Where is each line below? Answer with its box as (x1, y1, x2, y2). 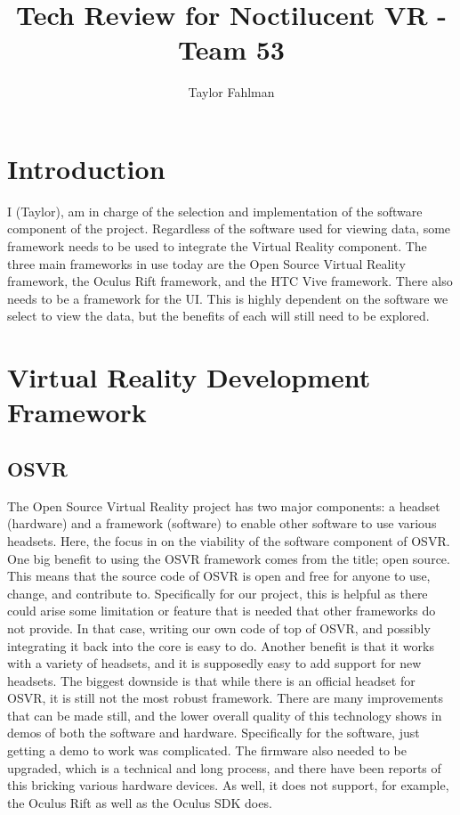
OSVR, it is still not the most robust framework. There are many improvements (7, 689, 443, 707)
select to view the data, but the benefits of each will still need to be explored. (7, 306, 430, 325)
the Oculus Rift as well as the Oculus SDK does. (7, 793, 272, 811)
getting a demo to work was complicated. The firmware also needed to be (7, 741, 407, 760)
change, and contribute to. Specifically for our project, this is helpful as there (7, 583, 428, 602)
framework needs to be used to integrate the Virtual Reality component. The (7, 237, 427, 256)
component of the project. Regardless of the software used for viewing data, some (7, 219, 451, 238)
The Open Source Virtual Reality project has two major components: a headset (7, 496, 440, 515)
